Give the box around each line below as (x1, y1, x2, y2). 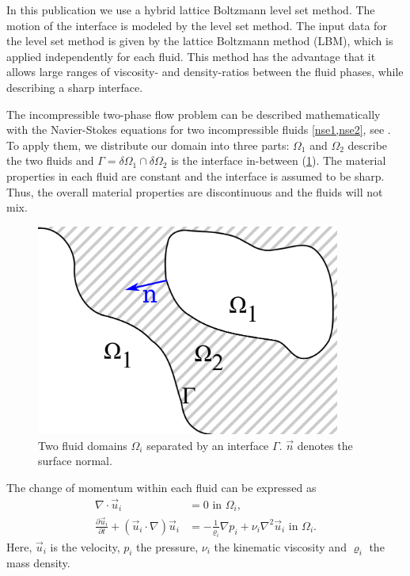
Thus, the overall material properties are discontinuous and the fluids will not (6, 183, 383, 200)
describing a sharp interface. (6, 78, 143, 95)
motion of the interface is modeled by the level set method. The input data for (6, 17, 387, 33)
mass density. (6, 555, 70, 571)
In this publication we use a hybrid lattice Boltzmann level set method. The (6, 2, 375, 17)
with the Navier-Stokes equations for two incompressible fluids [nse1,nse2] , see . (6, 121, 391, 138)
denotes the (297, 437, 353, 453)
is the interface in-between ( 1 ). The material (171, 152, 386, 169)
